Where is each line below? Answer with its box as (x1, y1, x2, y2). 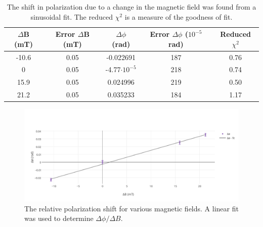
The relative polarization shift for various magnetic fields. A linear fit (24, 203, 239, 213)
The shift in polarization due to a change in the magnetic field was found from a (7, 2, 256, 12)
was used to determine (24, 213, 94, 223)
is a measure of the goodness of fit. (124, 11, 233, 22)
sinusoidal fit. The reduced (30, 11, 113, 22)
